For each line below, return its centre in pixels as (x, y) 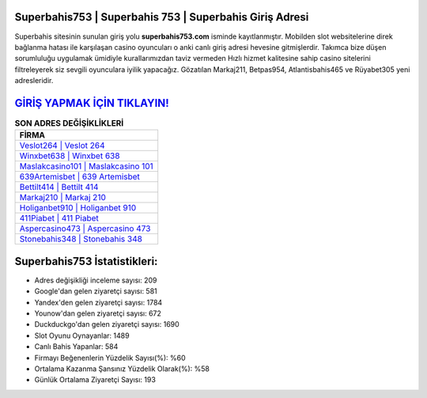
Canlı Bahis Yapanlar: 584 (76, 347)
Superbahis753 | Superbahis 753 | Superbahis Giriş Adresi (162, 17)
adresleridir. (34, 81)
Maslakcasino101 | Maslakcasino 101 (86, 166)
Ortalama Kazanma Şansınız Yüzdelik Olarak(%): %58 (122, 369)
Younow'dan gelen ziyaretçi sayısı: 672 (98, 313)
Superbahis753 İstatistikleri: (86, 261)
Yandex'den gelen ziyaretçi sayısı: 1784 (98, 302)
